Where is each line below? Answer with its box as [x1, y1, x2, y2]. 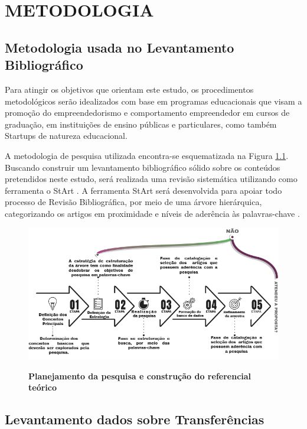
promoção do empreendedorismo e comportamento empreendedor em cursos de [5, 106, 290, 119]
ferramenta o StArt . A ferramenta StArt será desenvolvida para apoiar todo [5, 184, 282, 196]
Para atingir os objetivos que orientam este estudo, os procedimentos [5, 83, 254, 95]
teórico [28, 381, 57, 394]
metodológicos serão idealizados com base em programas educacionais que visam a [5, 95, 302, 107]
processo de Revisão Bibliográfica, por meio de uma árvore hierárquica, [5, 196, 262, 208]
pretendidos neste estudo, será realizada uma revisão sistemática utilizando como [5, 173, 298, 185]
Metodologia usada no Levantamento [5, 38, 234, 56]
